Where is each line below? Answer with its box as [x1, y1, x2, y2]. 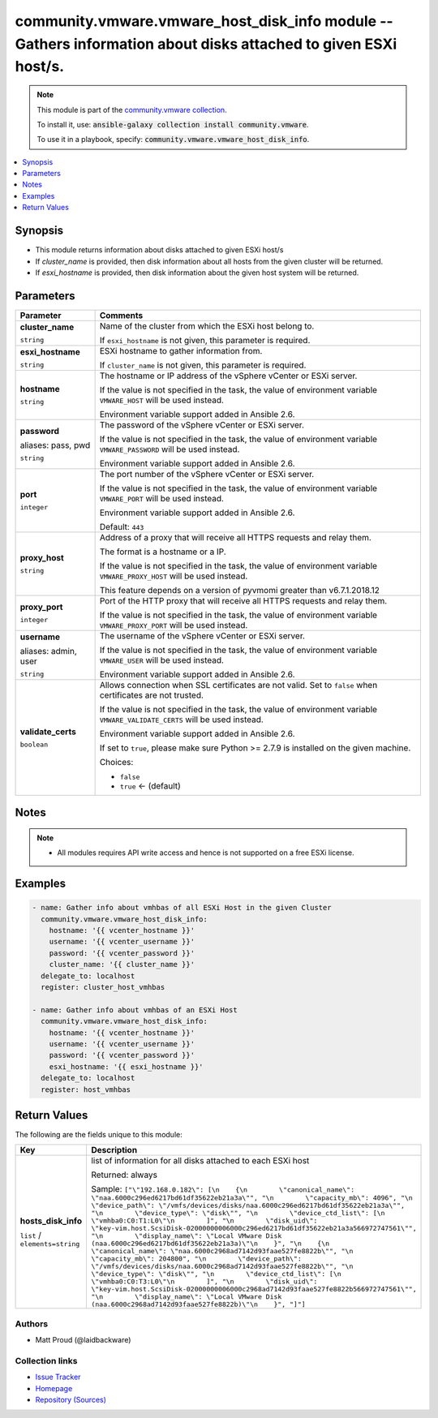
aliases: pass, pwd [19, 440, 91, 451]
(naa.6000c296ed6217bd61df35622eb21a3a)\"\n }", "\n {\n [90, 1240, 330, 1248]
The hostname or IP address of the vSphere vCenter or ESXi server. [99, 370, 358, 381]
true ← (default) [119, 780, 182, 791]
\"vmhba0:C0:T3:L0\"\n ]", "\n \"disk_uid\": [90, 1278, 318, 1286]
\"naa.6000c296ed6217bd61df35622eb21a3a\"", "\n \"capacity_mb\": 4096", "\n [90, 1193, 413, 1202]
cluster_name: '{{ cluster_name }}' [49, 960, 195, 969]
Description [90, 1145, 138, 1156]
